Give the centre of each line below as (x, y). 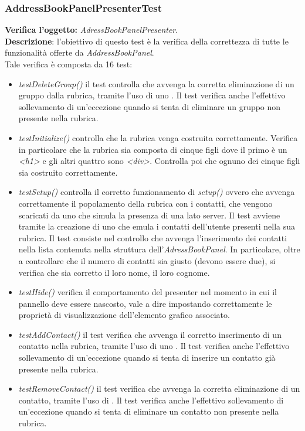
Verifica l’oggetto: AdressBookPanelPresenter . (91, 30)
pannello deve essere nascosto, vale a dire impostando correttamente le (145, 303)
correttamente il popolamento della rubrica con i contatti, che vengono (145, 203)
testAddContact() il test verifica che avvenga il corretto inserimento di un (150, 334)
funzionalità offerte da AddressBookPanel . (79, 52)
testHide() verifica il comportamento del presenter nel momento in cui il (148, 292)
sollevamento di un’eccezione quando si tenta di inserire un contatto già (147, 358)
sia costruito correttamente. (68, 172)
